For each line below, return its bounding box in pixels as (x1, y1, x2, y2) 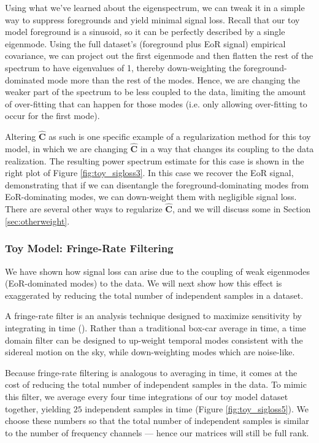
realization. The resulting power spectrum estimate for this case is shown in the (5, 154, 304, 167)
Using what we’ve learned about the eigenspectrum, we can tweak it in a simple (5, 1, 305, 13)
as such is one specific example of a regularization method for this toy (48, 130, 311, 143)
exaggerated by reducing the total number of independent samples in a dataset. (5, 288, 304, 301)
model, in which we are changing (5, 142, 128, 155)
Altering (5, 130, 36, 143)
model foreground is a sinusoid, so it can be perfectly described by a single (5, 25, 285, 38)
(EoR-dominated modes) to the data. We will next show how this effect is (5, 277, 282, 290)
